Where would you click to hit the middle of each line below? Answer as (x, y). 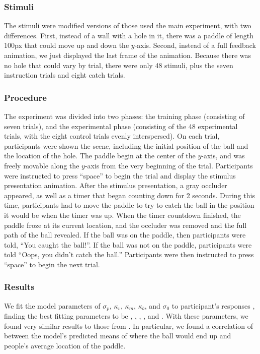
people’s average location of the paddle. (65, 345)
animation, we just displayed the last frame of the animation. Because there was (128, 55)
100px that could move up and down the (67, 45)
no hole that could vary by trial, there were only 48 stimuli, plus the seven (119, 65)
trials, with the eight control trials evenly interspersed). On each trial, (112, 136)
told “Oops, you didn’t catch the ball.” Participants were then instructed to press (129, 254)
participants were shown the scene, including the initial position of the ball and (126, 145)
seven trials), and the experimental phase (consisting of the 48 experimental (121, 126)
